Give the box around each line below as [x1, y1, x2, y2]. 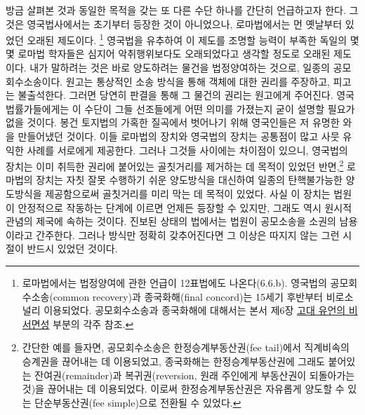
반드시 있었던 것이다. [27, 241, 118, 256]
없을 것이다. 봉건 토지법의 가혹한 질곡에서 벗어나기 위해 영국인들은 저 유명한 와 [6, 115, 352, 130]
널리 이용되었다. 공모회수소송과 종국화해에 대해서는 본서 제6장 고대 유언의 [22, 303, 346, 318]
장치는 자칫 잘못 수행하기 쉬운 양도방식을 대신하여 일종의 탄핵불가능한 [36, 172, 343, 187]
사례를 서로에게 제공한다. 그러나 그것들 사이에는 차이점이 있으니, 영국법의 [27, 142, 348, 157]
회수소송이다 [6, 74, 60, 88]
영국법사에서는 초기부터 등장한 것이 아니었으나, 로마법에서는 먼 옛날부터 [27, 16, 343, 31]
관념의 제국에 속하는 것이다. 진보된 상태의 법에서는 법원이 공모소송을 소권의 [6, 214, 336, 229]
